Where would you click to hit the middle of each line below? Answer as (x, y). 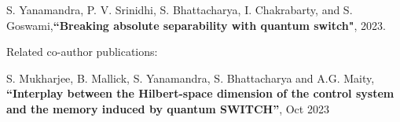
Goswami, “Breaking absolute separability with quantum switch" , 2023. (196, 25)
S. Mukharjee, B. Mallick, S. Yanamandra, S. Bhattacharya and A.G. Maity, (191, 78)
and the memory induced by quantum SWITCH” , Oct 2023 (168, 108)
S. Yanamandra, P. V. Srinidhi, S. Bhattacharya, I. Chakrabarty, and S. (180, 9)
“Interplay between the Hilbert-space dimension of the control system (200, 93)
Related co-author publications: (82, 52)
